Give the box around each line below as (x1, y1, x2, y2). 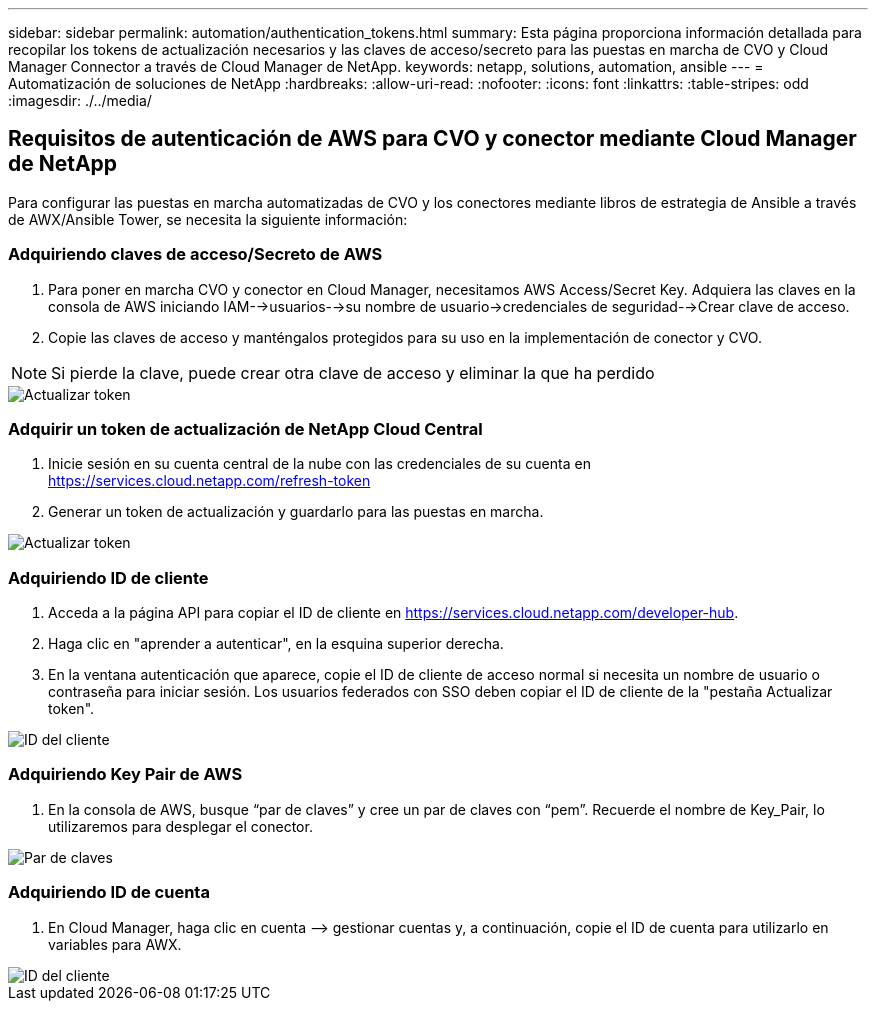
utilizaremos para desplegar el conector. (48, 817, 313, 835)
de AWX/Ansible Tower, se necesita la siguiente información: (8, 210, 408, 228)
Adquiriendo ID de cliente (8, 567, 209, 588)
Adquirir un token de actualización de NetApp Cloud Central (8, 418, 483, 439)
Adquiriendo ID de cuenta (8, 882, 210, 903)
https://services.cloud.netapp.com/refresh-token (48, 472, 371, 490)
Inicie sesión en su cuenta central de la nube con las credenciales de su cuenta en (48, 455, 591, 473)
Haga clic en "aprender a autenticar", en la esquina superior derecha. (48, 635, 504, 653)
